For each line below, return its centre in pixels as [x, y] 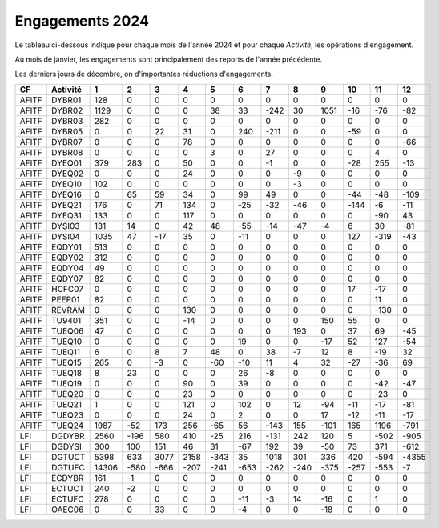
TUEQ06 [67, 330]
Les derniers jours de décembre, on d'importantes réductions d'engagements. [144, 74]
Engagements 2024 [82, 21]
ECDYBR [67, 478]
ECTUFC [67, 498]
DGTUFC [68, 467]
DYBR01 [66, 100]
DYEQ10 [66, 184]
